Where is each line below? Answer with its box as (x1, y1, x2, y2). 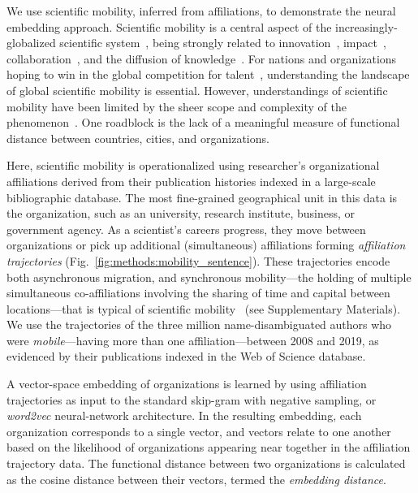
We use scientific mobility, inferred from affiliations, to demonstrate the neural (6, 2, 396, 19)
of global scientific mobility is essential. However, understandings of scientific (6, 81, 388, 98)
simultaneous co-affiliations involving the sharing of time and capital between (6, 284, 390, 301)
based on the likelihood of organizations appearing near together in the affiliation (6, 439, 411, 456)
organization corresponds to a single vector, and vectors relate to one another (6, 422, 391, 439)
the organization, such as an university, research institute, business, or (6, 205, 355, 222)
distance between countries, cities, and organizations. (6, 129, 269, 146)
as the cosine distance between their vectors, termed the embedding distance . (6, 470, 386, 487)
